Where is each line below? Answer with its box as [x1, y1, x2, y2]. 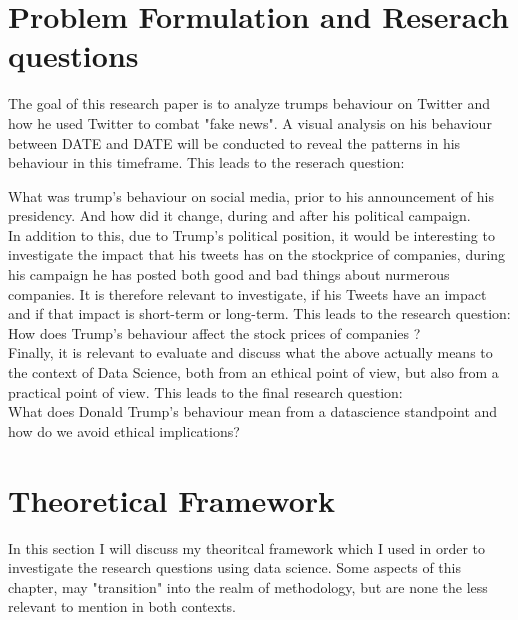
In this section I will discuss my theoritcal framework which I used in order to [8, 537, 486, 558]
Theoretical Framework [8, 479, 336, 520]
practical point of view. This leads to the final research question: [8, 381, 403, 402]
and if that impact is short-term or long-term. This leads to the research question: [8, 303, 511, 324]
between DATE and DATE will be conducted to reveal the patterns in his [8, 132, 461, 153]
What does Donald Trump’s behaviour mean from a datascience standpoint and [8, 401, 498, 422]
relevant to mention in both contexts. [8, 596, 237, 617]
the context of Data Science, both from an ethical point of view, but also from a [8, 362, 499, 383]
